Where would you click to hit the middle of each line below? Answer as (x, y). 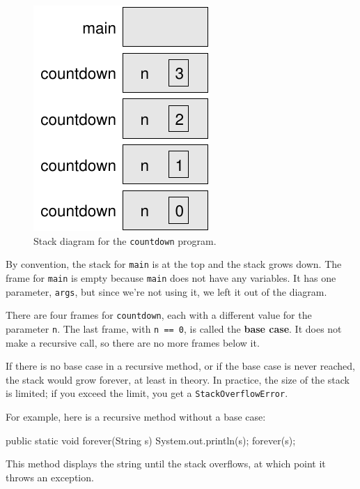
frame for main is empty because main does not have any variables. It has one (171, 277)
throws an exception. (50, 477)
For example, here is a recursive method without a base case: (136, 416)
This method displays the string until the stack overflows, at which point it (166, 464)
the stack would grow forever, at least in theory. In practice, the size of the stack (178, 379)
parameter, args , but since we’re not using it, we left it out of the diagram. (166, 291)
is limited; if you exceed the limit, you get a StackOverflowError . (147, 393)
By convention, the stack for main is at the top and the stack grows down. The (174, 264)
